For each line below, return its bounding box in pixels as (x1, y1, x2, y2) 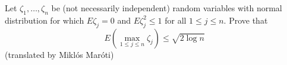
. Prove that (223, 14, 268, 26)
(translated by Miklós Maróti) (5, 48, 114, 60)
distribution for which (5, 14, 84, 26)
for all (165, 14, 187, 26)
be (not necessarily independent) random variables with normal (51, 2, 282, 14)
